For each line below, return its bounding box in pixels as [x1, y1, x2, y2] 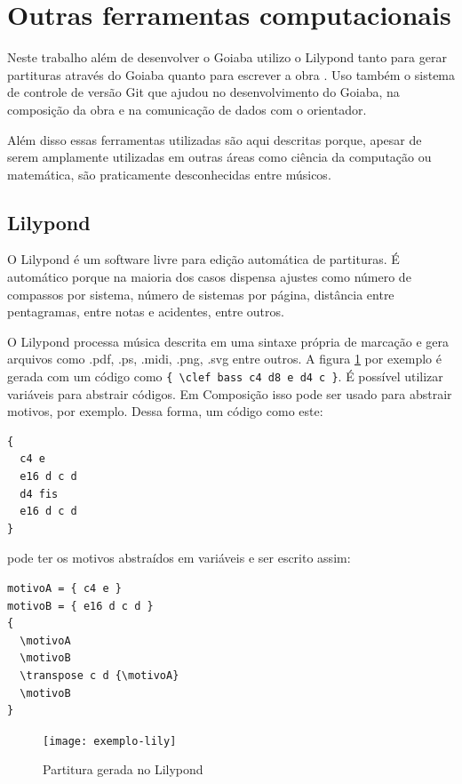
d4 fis [20, 487, 59, 500]
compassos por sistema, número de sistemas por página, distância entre [7, 284, 394, 303]
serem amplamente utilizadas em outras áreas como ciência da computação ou [7, 148, 432, 166]
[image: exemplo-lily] [43, 734, 177, 748]
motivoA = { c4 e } [7, 582, 122, 596]
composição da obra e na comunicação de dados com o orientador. [7, 100, 367, 118]
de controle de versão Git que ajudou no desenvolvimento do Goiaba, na [7, 83, 400, 101]
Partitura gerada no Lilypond [43, 760, 203, 779]
